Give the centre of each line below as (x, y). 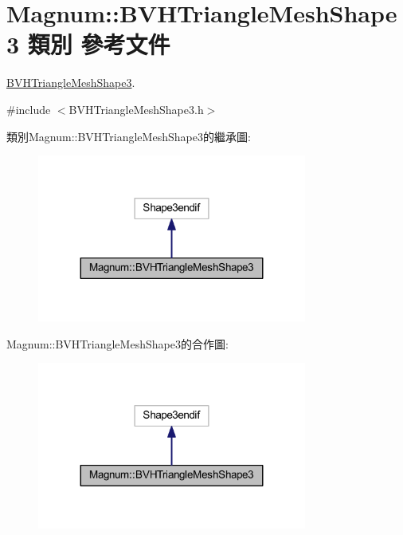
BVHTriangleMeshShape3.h (136, 109)
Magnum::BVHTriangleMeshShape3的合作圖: (117, 343)
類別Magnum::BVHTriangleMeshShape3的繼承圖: (129, 136)
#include (29, 109)
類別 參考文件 (99, 44)
